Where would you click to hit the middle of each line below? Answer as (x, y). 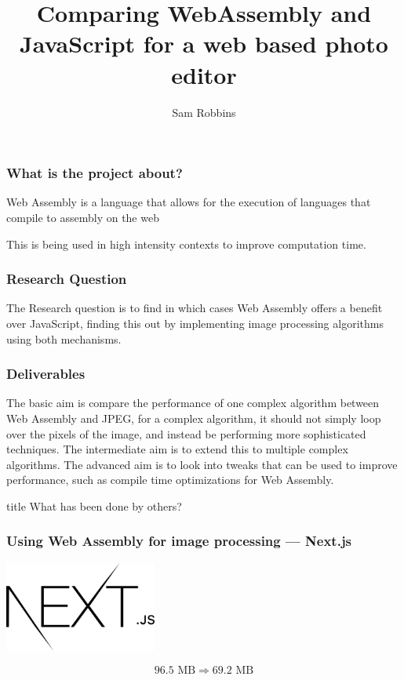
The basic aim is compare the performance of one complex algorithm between (193, 403)
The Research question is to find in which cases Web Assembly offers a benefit (195, 308)
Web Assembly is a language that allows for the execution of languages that (189, 202)
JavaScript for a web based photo (204, 44)
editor (204, 74)
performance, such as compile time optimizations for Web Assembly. (170, 480)
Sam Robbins (204, 112)
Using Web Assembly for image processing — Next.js (179, 541)
